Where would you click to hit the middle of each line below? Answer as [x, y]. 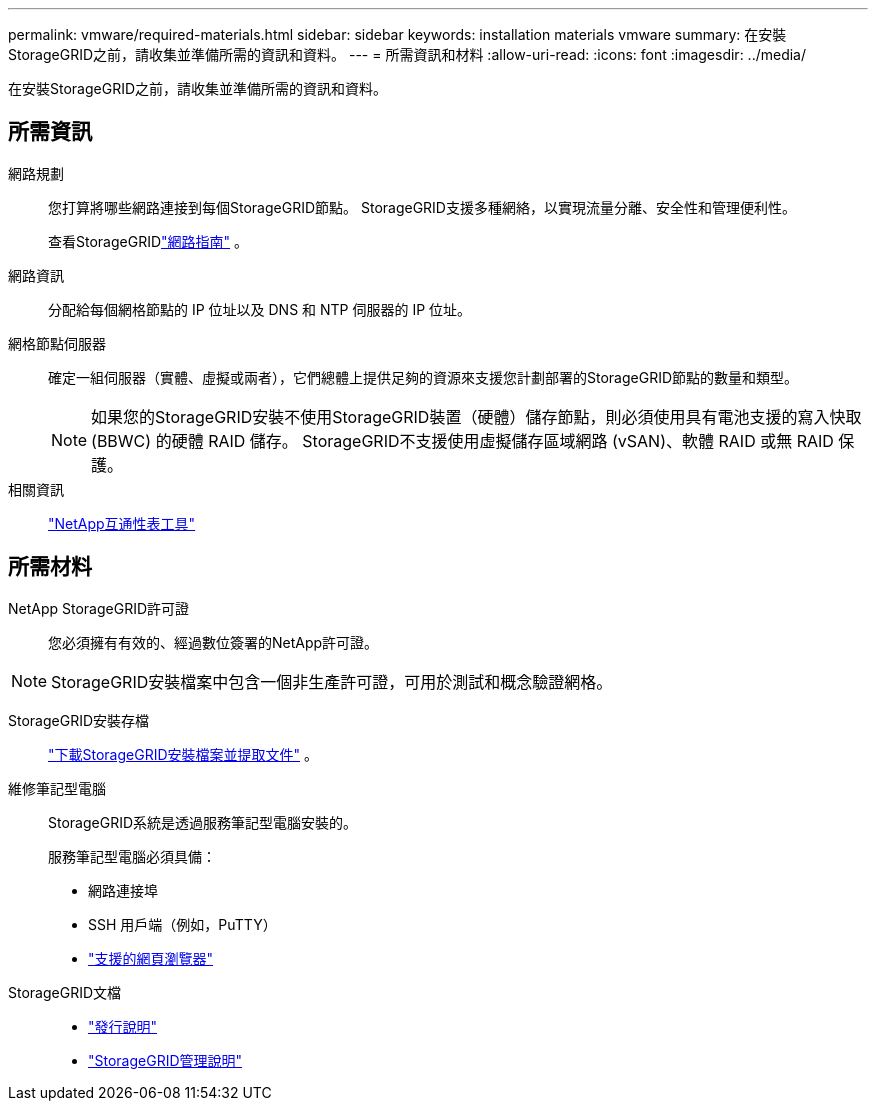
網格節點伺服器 [57, 343]
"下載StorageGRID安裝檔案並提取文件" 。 [183, 754]
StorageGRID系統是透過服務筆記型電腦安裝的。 [203, 822]
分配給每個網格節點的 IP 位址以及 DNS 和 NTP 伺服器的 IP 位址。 [260, 309]
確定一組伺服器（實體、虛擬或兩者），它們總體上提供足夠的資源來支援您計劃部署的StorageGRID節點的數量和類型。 [423, 377]
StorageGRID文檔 [65, 992]
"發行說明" [123, 1026]
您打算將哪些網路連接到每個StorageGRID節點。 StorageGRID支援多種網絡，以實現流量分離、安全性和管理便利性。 [422, 207]
